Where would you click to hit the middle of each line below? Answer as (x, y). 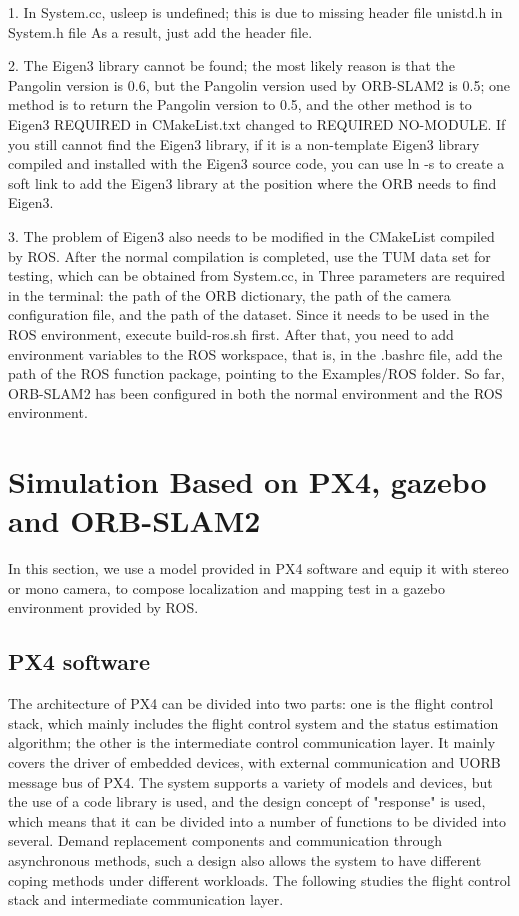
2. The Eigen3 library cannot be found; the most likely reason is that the (232, 65)
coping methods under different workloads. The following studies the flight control (259, 879)
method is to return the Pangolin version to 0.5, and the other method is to (240, 104)
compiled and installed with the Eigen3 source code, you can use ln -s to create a (256, 163)
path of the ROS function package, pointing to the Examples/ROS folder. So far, (256, 373)
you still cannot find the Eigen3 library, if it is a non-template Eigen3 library (244, 143)
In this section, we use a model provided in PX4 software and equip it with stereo (258, 568)
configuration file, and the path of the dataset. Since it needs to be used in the (248, 314)
